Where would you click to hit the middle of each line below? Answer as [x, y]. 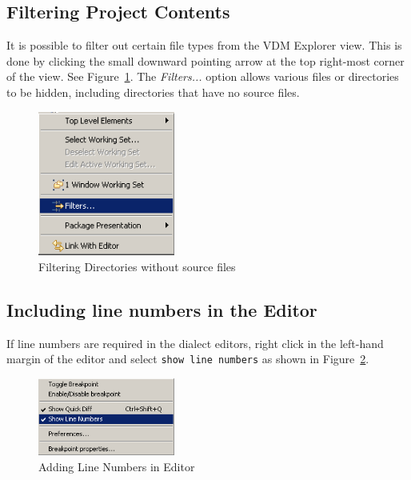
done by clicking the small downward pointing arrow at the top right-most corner [205, 60]
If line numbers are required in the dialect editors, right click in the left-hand [195, 343]
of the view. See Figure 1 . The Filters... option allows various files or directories [203, 76]
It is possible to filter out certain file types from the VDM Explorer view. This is [204, 45]
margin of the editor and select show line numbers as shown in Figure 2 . [188, 359]
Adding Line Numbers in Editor [117, 466]
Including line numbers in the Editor [162, 309]
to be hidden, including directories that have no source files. [153, 92]
